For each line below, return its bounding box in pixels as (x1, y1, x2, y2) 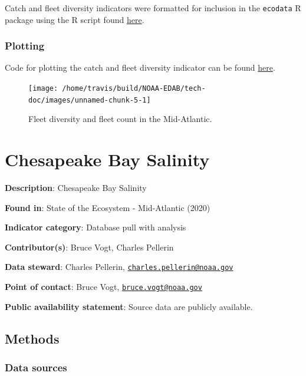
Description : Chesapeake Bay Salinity (5, 182, 147, 194)
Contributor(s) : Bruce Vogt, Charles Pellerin (5, 240, 174, 253)
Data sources (5, 360, 67, 375)
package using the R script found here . (5, 13, 144, 25)
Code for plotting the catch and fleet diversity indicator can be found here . (5, 61, 275, 74)
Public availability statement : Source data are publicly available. (5, 300, 253, 312)
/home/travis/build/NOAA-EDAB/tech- (62, 84, 206, 93)
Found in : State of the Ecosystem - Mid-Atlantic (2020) (5, 201, 210, 213)
